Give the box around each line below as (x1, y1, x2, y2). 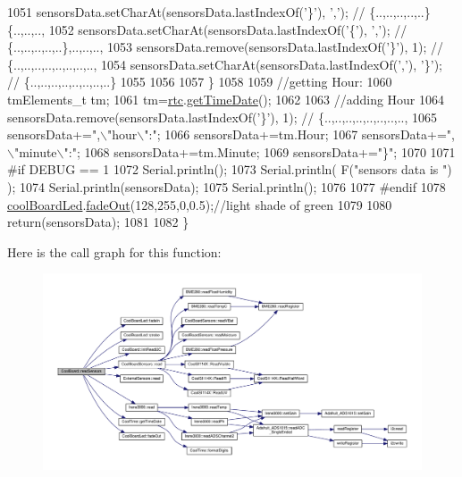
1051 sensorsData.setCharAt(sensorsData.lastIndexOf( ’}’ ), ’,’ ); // (7, 3, 365, 21)
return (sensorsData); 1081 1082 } (7, 213, 189, 231)
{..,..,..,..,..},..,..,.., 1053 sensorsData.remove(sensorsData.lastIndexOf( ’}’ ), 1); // (7, 38, 444, 56)
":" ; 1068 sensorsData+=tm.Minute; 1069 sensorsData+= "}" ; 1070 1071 (63, 142, 456, 161)
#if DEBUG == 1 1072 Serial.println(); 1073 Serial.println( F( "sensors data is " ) (7, 160, 452, 179)
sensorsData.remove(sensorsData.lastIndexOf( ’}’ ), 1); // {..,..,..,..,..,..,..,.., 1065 (7, 107, 438, 126)
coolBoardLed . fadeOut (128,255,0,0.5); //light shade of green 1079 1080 (7, 195, 392, 213)
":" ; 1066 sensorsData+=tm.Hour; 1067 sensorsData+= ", (144, 125, 455, 144)
